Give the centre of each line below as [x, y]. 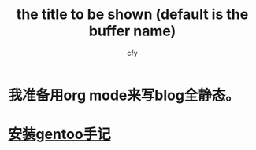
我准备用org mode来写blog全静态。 [124, 95]
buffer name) [132, 31]
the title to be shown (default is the [132, 15]
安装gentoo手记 [60, 134]
